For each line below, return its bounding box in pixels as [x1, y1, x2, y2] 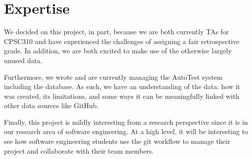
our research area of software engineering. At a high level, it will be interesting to [4, 126, 248, 136]
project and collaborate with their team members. [4, 145, 154, 156]
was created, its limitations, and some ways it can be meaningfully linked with [4, 91, 239, 101]
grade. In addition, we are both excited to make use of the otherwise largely [4, 45, 232, 56]
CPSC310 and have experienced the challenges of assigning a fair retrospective [4, 36, 240, 46]
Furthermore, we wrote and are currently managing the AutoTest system [4, 71, 223, 82]
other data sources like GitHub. [4, 100, 99, 111]
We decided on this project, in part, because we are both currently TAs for [4, 26, 229, 37]
